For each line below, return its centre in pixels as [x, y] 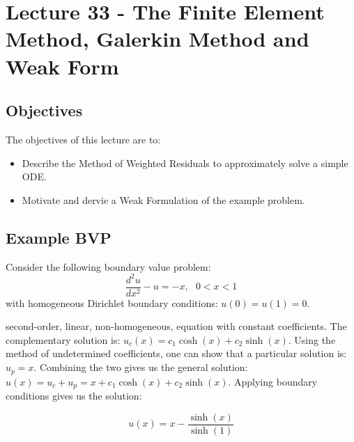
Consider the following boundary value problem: [108, 266]
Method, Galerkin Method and [157, 39]
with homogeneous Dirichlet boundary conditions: [112, 302]
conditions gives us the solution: [74, 395]
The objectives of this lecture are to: [83, 139]
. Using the [312, 339]
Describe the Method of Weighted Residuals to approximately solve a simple [185, 163]
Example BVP [59, 237]
